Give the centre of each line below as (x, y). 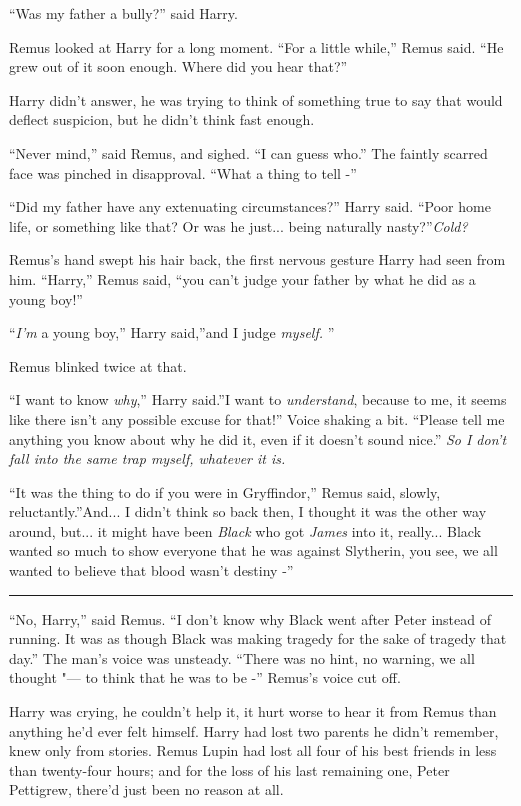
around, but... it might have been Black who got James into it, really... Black (245, 530)
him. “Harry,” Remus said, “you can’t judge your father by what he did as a (242, 278)
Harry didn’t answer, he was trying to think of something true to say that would (256, 99)
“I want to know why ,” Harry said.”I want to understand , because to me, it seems (258, 399)
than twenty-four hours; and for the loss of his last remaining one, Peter (229, 769)
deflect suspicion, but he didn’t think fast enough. (162, 119)
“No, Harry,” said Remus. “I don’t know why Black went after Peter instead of (250, 618)
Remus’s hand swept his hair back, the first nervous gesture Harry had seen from (257, 259)
